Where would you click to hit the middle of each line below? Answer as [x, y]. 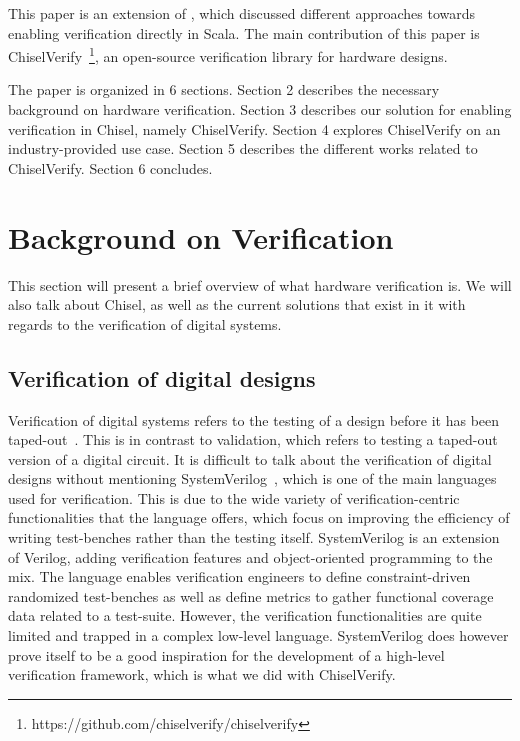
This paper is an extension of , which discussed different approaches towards [242, 13]
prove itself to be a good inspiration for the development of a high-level [226, 654]
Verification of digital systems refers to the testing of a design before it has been [254, 419]
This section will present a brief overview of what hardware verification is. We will [260, 284]
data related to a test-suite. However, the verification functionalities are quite [245, 615]
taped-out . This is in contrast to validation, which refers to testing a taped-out [253, 439]
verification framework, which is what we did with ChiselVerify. [202, 674]
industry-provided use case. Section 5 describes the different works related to [243, 148]
